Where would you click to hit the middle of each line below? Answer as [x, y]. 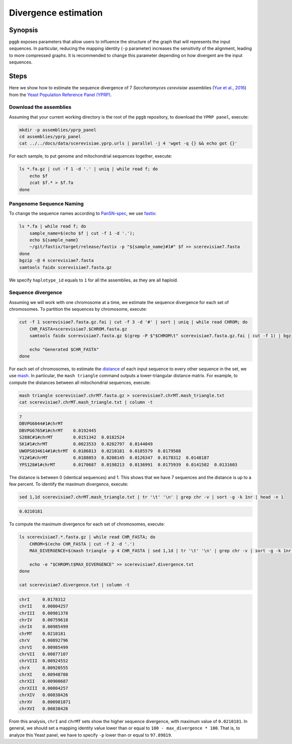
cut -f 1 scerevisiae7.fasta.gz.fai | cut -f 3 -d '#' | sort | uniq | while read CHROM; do [133, 322]
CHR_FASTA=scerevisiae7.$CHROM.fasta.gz [78, 329]
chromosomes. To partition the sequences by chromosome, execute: [78, 309]
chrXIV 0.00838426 [44, 695]
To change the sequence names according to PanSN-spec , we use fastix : [83, 213]
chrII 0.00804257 [44, 606]
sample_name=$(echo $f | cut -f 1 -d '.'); [82, 233]
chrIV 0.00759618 [44, 620]
